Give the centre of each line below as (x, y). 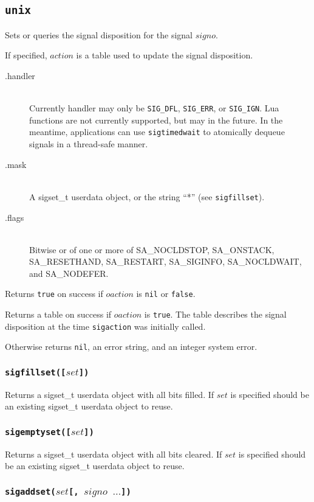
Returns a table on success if (58, 314)
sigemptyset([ (38, 432)
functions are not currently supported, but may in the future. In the (156, 120)
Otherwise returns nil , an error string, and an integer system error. (131, 347)
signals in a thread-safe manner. (89, 144)
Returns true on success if (54, 294)
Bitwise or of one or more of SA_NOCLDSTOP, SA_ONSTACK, (152, 249)
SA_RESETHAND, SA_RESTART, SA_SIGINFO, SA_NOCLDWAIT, (166, 261)
